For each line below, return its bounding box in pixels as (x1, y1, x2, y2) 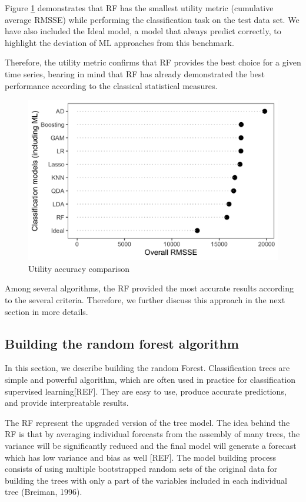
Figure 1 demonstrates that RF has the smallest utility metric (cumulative (5, 2, 274, 14)
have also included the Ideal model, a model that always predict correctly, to (5, 25, 281, 37)
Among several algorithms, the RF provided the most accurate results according (5, 282, 294, 294)
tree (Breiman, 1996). (5, 485, 82, 498)
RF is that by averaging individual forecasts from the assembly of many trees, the (5, 428, 300, 440)
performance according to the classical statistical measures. (5, 79, 218, 91)
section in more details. (5, 305, 88, 317)
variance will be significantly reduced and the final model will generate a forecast (5, 439, 297, 451)
